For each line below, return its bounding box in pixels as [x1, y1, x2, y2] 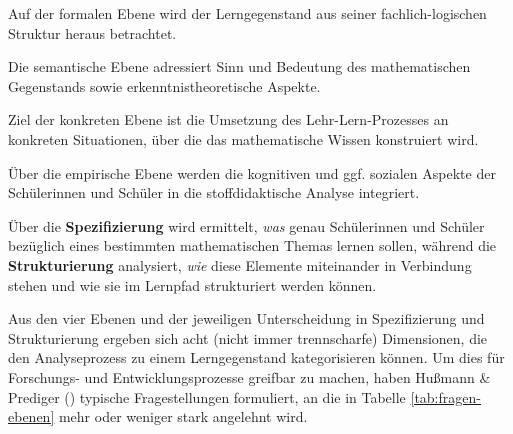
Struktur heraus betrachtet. [8, 22, 177, 43]
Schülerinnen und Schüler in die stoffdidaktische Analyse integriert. [8, 182, 420, 203]
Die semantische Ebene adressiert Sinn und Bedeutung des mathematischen [8, 56, 471, 77]
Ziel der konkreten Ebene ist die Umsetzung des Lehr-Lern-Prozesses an [8, 109, 449, 130]
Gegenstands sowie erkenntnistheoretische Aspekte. [8, 75, 321, 96]
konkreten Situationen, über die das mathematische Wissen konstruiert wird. [8, 128, 479, 149]
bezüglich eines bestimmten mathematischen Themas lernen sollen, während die [8, 235, 497, 256]
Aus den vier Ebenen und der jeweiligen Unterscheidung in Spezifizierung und [8, 308, 485, 329]
